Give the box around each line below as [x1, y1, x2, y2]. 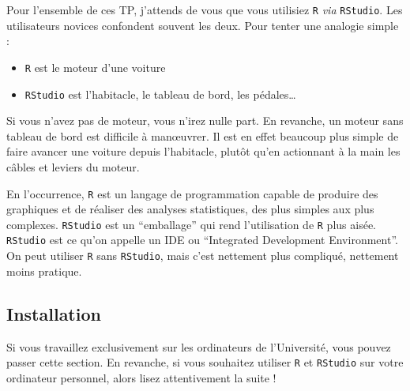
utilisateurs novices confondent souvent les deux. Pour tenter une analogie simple [6, 17, 399, 33]
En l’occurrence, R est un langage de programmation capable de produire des [6, 185, 378, 201]
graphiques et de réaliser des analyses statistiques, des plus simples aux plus [6, 201, 374, 217]
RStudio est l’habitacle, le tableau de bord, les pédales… [24, 85, 296, 102]
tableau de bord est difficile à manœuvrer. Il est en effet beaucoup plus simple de [6, 127, 399, 144]
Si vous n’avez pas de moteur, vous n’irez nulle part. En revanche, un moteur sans [6, 112, 404, 129]
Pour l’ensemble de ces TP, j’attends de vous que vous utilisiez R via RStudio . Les [6, 2, 403, 17]
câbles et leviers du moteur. [6, 158, 140, 175]
